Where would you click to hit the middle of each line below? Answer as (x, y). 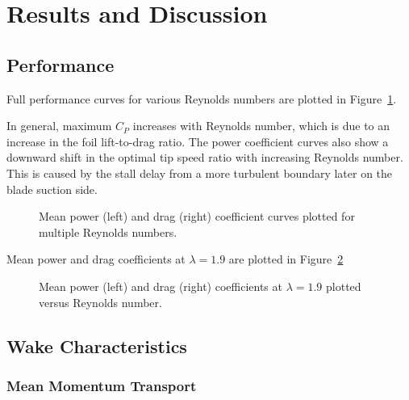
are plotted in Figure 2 (286, 259)
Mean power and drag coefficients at (96, 259)
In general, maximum (59, 126)
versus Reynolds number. (100, 302)
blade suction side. (52, 189)
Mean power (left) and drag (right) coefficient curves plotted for (197, 216)
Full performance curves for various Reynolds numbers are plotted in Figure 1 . (202, 98)
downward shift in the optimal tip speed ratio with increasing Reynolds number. (205, 157)
